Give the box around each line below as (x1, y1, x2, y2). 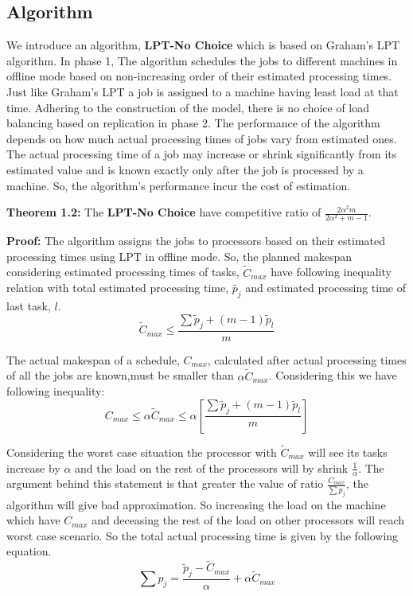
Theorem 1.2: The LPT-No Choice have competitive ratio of (6, 204, 321, 220)
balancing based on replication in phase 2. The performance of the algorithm (6, 115, 380, 131)
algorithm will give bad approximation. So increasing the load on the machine (6, 496, 386, 512)
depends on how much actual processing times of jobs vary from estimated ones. (6, 130, 397, 146)
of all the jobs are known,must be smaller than (6, 367, 234, 384)
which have (6, 512, 60, 528)
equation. (6, 543, 52, 559)
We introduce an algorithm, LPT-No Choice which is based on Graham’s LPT (6, 37, 400, 53)
